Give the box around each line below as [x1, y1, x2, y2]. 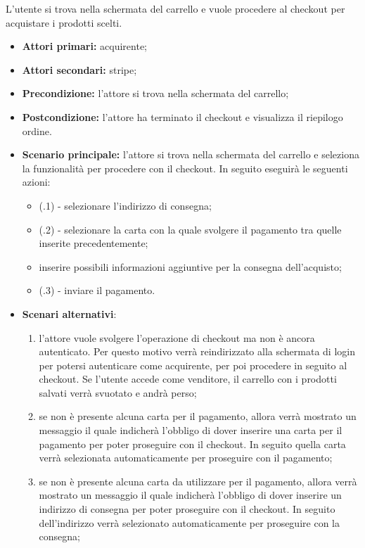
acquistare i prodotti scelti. [6, 15, 122, 30]
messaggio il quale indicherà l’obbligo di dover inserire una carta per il [39, 423, 342, 438]
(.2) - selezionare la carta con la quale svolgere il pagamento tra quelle [39, 222, 342, 236]
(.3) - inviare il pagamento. [39, 283, 155, 298]
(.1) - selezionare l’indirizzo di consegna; [39, 198, 212, 212]
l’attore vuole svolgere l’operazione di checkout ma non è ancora [39, 330, 315, 345]
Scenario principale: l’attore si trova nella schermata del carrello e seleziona [22, 147, 359, 162]
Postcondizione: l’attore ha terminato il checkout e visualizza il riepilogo [22, 109, 343, 124]
